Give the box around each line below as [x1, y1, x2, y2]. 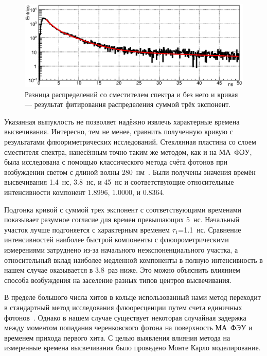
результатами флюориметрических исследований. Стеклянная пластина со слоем [4, 136, 256, 147]
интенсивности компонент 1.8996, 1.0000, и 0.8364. [4, 187, 165, 197]
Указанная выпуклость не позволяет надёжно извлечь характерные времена [4, 116, 240, 127]
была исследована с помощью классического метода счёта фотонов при [4, 156, 228, 167]
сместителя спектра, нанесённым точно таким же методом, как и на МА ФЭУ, [4, 146, 252, 157]
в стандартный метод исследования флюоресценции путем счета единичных [4, 301, 242, 312]
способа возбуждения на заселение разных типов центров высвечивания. [4, 274, 232, 285]
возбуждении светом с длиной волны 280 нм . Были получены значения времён [4, 166, 256, 177]
